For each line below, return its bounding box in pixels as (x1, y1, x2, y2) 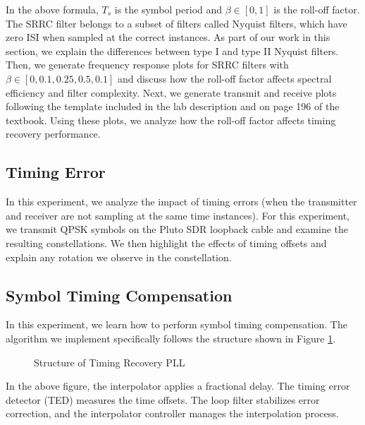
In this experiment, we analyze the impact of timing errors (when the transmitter (6, 194, 357, 209)
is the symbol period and (114, 2, 223, 16)
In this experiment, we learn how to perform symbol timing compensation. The (6, 317, 347, 332)
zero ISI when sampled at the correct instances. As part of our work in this (6, 30, 330, 44)
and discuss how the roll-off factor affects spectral (117, 71, 332, 85)
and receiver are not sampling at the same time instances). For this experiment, (6, 208, 350, 222)
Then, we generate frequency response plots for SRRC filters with (6, 57, 289, 72)
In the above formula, (6, 2, 99, 16)
